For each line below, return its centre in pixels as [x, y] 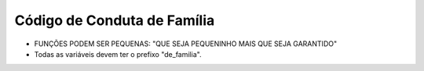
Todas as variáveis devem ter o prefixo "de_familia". [118, 54]
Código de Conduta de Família [115, 20]
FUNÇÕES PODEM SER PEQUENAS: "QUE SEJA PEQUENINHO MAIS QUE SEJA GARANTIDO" [186, 44]
